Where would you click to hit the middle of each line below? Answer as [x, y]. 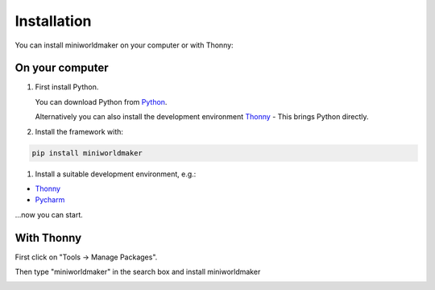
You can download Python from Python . [101, 101]
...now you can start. [49, 214]
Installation [53, 21]
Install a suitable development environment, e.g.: [116, 174]
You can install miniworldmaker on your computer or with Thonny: [124, 45]
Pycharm [50, 200]
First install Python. [67, 87]
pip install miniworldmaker [87, 153]
